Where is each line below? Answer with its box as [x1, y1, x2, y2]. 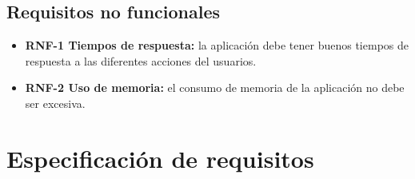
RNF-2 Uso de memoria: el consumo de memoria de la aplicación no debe [25, 79, 405, 96]
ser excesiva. [25, 94, 86, 111]
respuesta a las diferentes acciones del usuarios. [25, 52, 257, 69]
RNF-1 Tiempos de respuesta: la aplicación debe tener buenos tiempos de [25, 37, 409, 54]
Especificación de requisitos [6, 141, 314, 174]
